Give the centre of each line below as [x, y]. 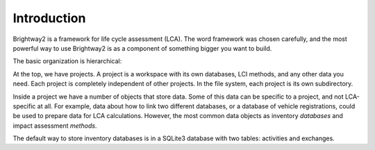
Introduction [49, 18]
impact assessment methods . [55, 126]
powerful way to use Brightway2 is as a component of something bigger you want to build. [142, 48]
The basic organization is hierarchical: [67, 61]
